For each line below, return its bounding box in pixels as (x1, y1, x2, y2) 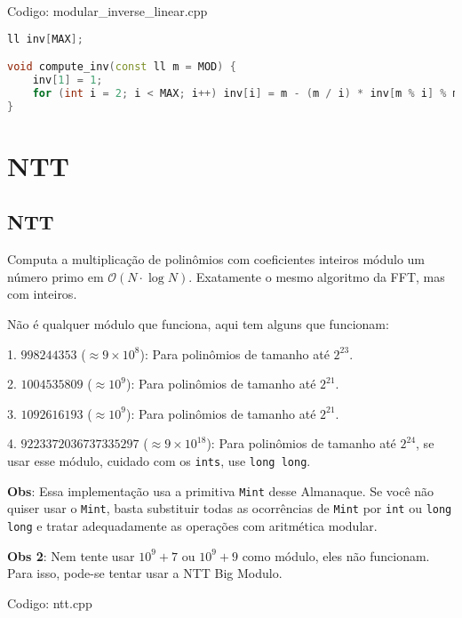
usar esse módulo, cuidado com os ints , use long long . (7, 451, 311, 470)
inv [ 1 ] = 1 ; (32, 74, 103, 86)
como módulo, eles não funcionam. (242, 546, 430, 565)
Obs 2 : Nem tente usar (7, 546, 135, 565)
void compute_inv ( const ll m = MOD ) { (7, 60, 236, 74)
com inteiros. (7, 285, 77, 303)
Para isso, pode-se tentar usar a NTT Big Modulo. (7, 564, 283, 582)
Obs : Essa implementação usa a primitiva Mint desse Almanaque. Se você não (7, 481, 434, 500)
